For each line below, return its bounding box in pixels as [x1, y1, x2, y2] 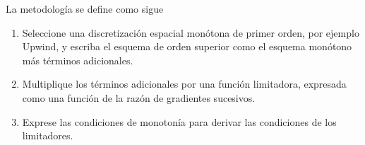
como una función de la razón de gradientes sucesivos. [22, 90, 256, 105]
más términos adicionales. [22, 52, 133, 67]
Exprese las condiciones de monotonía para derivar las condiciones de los [22, 114, 337, 129]
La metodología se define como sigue [6, 1, 164, 16]
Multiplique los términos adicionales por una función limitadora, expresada [22, 76, 347, 91]
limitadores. [22, 128, 73, 143]
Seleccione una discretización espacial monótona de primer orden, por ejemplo [22, 25, 359, 40]
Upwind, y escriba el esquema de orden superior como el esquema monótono [22, 39, 352, 54]
